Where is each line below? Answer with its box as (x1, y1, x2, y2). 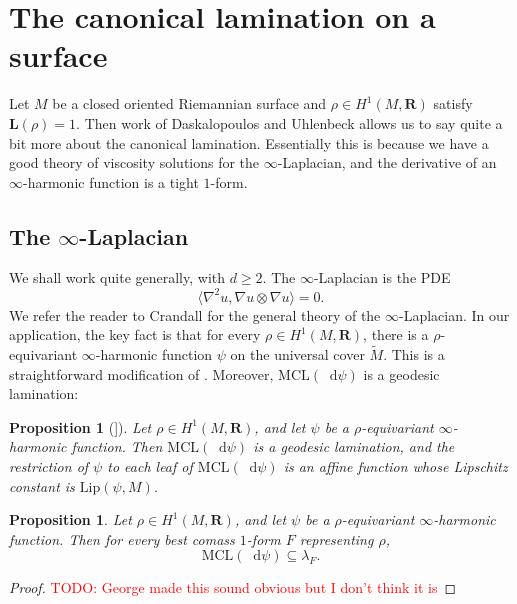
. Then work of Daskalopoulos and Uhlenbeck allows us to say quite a (76, 112, 503, 133)
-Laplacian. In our (399, 304, 510, 325)
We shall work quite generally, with (9, 267, 226, 288)
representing (299, 528, 374, 549)
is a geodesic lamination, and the (253, 436, 455, 457)
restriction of (9, 455, 89, 476)
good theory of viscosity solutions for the (9, 152, 260, 173)
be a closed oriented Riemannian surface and (52, 93, 327, 114)
